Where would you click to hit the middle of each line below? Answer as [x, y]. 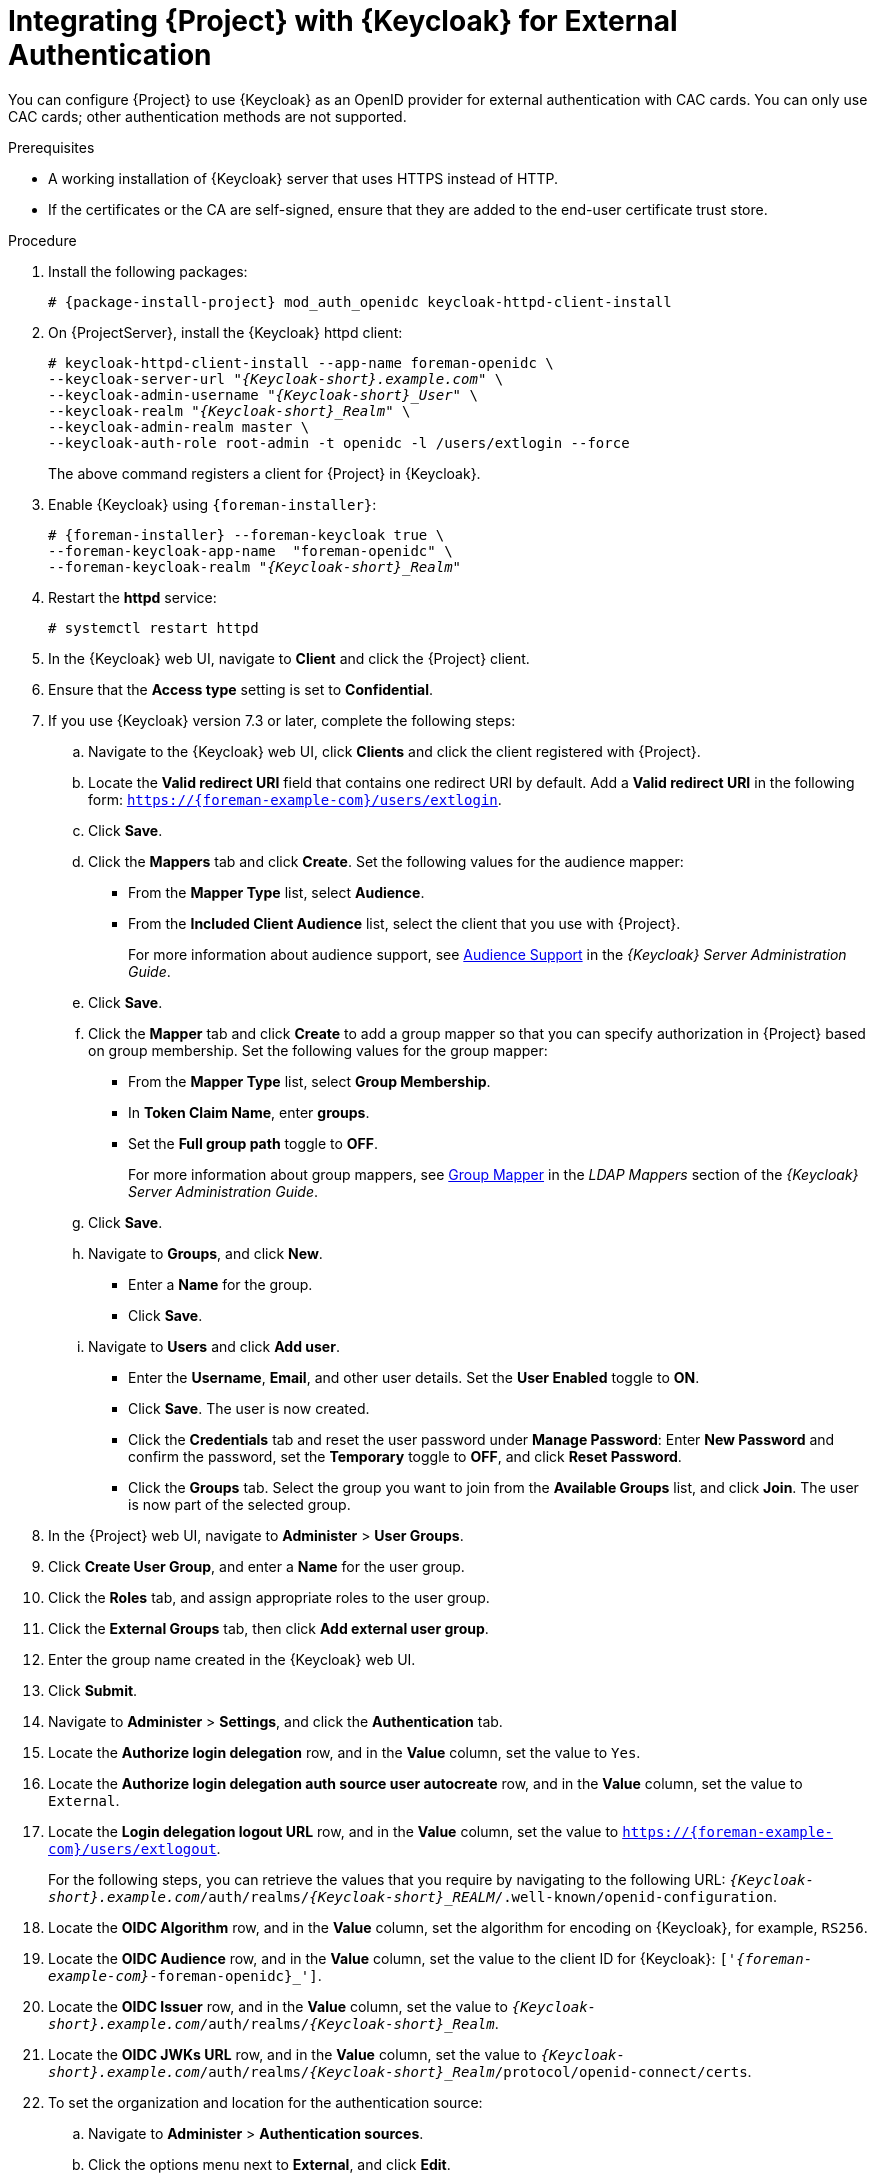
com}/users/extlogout [132, 1848]
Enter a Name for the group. [220, 1284]
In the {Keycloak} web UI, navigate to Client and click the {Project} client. [289, 658]
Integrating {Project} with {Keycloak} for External [343, 21]
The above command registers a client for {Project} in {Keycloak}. [264, 473]
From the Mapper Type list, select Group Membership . [309, 1081]
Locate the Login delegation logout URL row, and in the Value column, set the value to [333, 1831]
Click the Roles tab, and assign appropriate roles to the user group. [269, 1597]
